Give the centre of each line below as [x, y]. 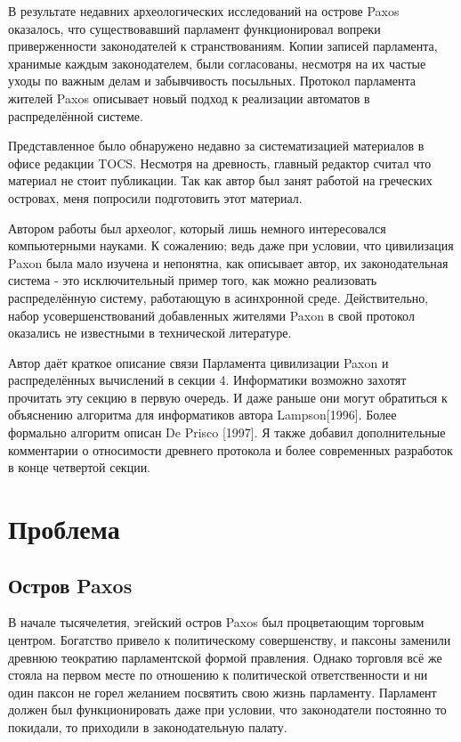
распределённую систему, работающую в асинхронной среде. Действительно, [218, 297]
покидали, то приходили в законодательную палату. [148, 726]
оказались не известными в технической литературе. [150, 333]
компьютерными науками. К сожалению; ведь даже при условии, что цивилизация [231, 245]
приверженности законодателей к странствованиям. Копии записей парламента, [223, 46]
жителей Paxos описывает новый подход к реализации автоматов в [189, 98]
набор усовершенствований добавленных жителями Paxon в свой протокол [211, 315]
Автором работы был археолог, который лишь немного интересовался [197, 228]
